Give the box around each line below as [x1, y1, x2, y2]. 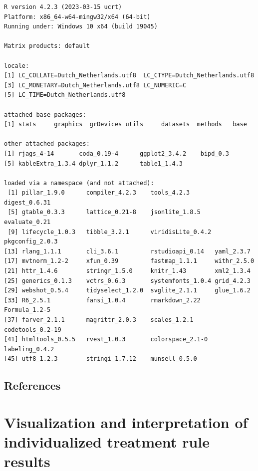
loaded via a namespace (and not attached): [4, 179, 154, 187]
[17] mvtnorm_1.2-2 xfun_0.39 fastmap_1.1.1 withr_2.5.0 [4, 257, 255, 265]
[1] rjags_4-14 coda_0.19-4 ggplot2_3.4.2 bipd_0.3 [4, 150, 230, 157]
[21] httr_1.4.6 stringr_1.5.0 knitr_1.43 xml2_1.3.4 [4, 267, 251, 275]
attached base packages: [4, 111, 86, 118]
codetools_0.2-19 [4, 326, 61, 333]
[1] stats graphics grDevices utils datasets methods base [4, 121, 247, 128]
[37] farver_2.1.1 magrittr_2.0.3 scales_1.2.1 [4, 316, 194, 323]
